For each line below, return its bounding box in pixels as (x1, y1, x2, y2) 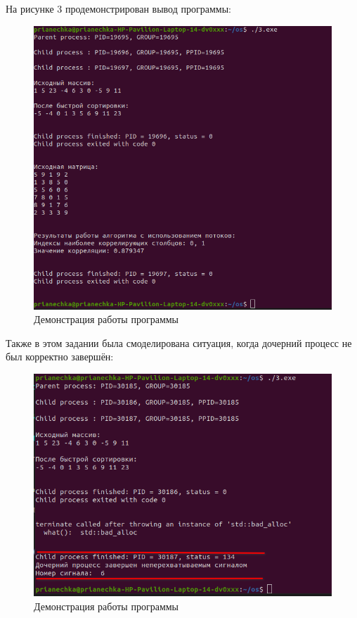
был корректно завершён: (6, 349, 114, 364)
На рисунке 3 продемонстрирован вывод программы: (6, 1, 231, 15)
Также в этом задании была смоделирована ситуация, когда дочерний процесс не (6, 335, 352, 350)
